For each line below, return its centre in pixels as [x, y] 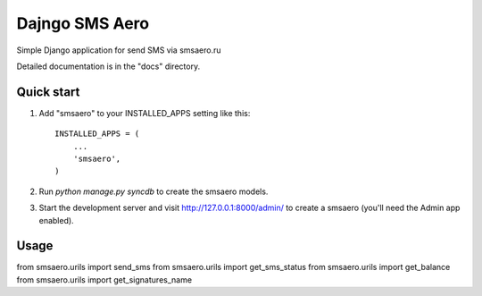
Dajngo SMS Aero [83, 23]
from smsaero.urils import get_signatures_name [104, 279]
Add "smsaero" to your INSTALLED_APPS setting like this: [145, 113]
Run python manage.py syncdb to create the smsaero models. [154, 191]
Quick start [48, 92]
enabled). [57, 220]
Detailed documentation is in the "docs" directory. [108, 66]
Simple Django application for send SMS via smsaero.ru [119, 50]
